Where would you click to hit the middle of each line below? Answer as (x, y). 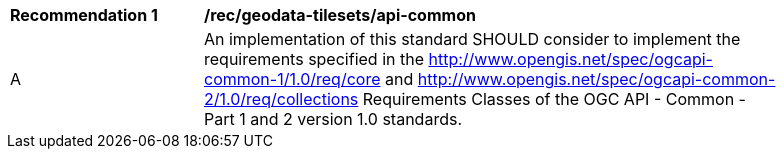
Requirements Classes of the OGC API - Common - (554, 99)
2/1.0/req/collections (281, 99)
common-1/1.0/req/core (292, 79)
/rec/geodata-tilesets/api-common (340, 15)
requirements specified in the (314, 59)
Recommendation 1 (84, 15)
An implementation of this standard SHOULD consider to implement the (472, 39)
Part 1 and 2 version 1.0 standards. (333, 119)
